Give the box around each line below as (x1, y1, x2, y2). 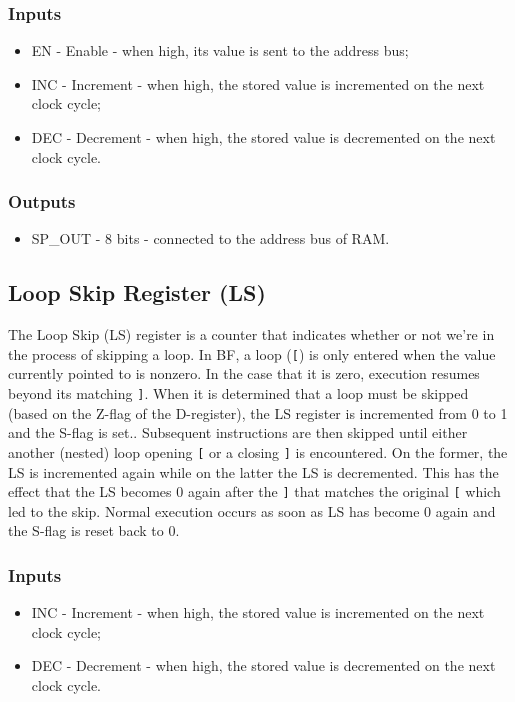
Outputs (8, 189, 76, 214)
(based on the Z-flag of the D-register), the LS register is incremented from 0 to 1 (8, 402, 508, 423)
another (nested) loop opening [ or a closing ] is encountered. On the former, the (8, 441, 508, 462)
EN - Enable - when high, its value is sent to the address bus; (31, 40, 409, 61)
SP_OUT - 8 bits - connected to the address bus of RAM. (31, 228, 390, 249)
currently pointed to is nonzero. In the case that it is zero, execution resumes (8, 363, 480, 384)
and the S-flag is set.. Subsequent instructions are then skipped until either (8, 422, 468, 443)
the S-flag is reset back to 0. (8, 520, 180, 541)
